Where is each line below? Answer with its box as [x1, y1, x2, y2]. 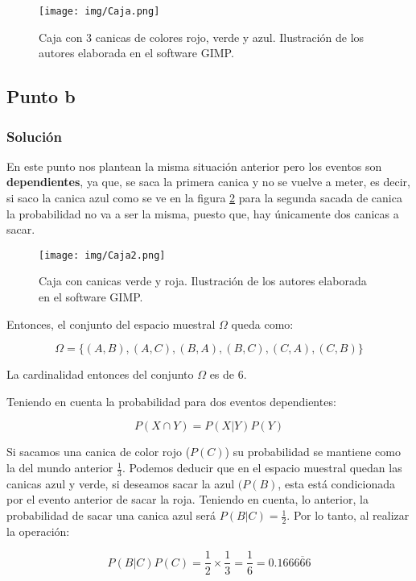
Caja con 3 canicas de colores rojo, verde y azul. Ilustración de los [39, 28, 365, 45]
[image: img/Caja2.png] [39, 249, 166, 261]
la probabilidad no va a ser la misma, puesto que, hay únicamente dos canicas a [6, 205, 399, 222]
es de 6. [209, 366, 247, 383]
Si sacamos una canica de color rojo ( [6, 443, 191, 460]
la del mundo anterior [6, 459, 113, 476]
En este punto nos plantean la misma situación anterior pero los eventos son [6, 157, 382, 174]
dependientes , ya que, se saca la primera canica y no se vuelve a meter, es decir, [6, 173, 410, 190]
